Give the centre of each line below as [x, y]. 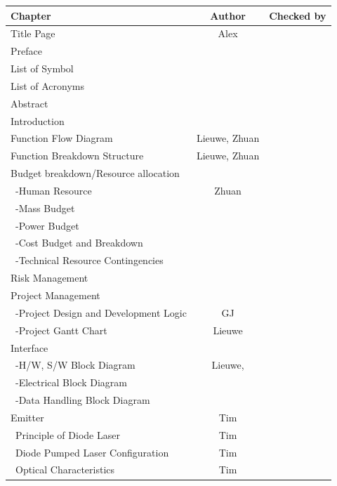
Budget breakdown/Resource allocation [95, 173]
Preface [26, 51]
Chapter [31, 15]
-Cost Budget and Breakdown [79, 243]
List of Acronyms [47, 85]
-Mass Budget [45, 208]
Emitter [27, 417]
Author [228, 15]
